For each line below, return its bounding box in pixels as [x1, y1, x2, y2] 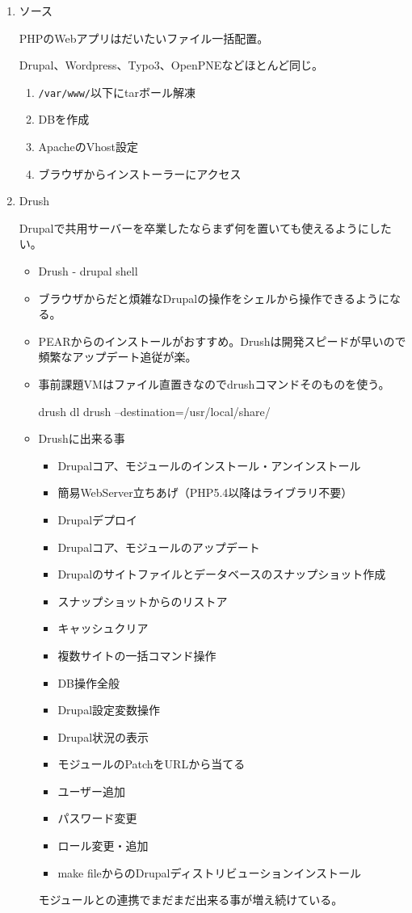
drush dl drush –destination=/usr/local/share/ [38, 402, 271, 419]
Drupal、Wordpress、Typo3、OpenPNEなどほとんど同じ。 [19, 57, 323, 74]
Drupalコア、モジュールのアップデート [57, 538, 260, 555]
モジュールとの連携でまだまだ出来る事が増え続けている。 [38, 891, 343, 908]
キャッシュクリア [57, 620, 149, 637]
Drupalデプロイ [57, 511, 138, 528]
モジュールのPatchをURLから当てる [57, 755, 246, 772]
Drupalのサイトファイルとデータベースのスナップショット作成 [57, 566, 386, 583]
